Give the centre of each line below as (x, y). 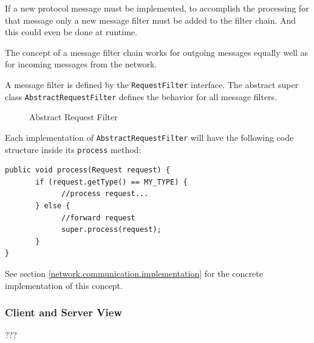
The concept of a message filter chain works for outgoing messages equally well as (157, 52)
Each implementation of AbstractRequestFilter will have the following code (149, 137)
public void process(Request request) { (88, 170)
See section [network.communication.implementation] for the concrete (134, 273)
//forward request (98, 218)
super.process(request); (111, 230)
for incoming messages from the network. (81, 64)
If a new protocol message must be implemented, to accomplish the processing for (157, 8)
